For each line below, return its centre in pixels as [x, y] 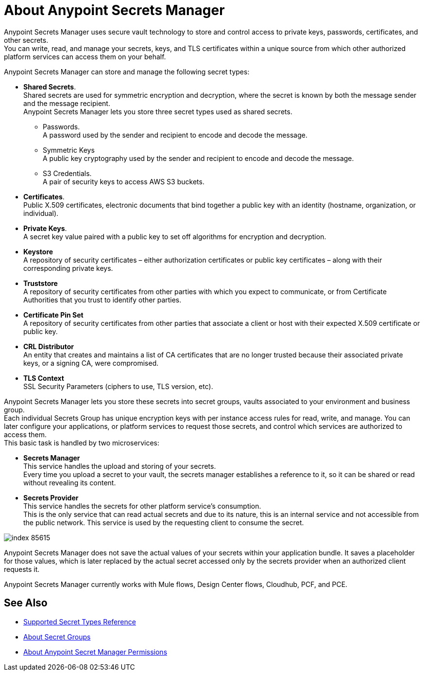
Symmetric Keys [69, 150]
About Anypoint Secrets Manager [114, 10]
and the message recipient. [67, 103]
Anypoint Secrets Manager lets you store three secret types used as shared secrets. [158, 111]
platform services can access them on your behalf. [85, 56]
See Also [26, 603]
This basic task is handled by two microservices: [82, 443]
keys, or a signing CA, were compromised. [91, 363]
